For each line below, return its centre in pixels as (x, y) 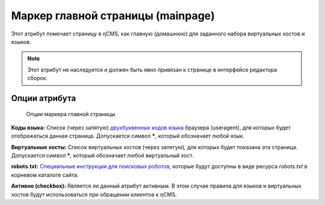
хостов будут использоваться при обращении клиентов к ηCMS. (94, 194)
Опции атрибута (44, 98)
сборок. (38, 78)
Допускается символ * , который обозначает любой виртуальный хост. (102, 156)
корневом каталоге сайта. (45, 175)
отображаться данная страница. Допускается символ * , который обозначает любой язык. (128, 136)
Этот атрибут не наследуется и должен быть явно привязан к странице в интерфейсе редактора (152, 70)
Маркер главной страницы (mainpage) (113, 16)
